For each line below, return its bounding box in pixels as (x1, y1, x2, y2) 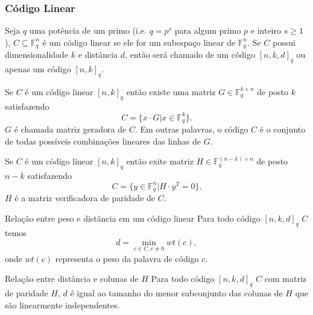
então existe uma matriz (126, 85, 216, 98)
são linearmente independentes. (5, 298, 120, 311)
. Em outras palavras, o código (134, 123, 248, 136)
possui (272, 36, 296, 48)
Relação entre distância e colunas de (5, 272, 139, 285)
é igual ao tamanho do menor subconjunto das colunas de (70, 286, 283, 299)
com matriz (264, 272, 306, 285)
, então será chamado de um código (125, 48, 255, 61)
